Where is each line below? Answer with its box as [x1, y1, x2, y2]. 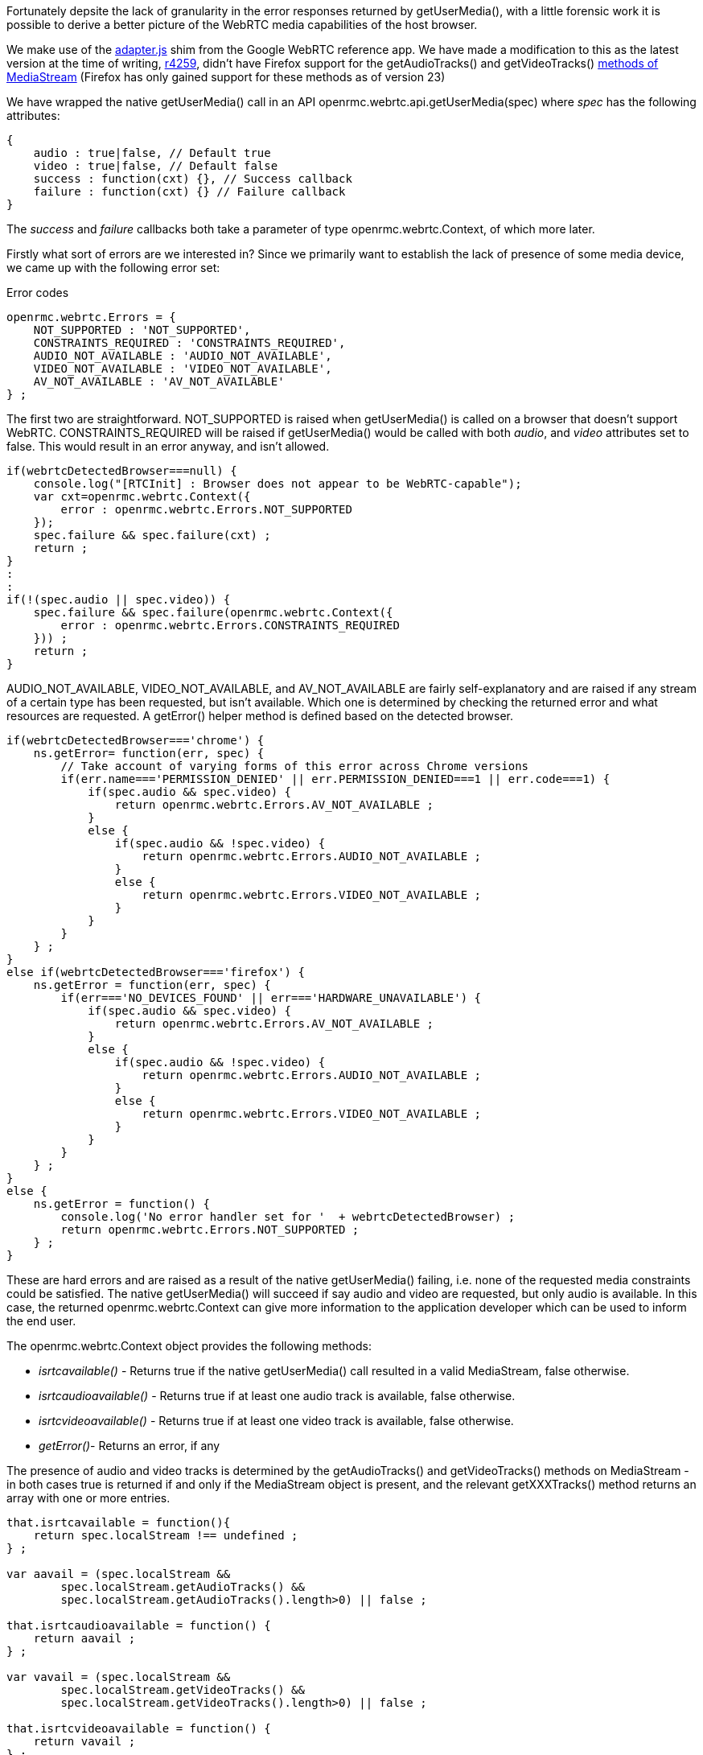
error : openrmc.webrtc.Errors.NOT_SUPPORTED [60, 503, 352, 516]
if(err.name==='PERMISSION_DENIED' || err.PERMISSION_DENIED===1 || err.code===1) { [60, 772, 610, 785]
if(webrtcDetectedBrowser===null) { [6, 464, 237, 477]
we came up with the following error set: [6, 261, 220, 274]
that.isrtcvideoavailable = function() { [6, 1722, 271, 1735]
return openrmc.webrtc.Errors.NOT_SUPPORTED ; [60, 1223, 360, 1236]
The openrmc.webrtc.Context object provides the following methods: [6, 1339, 372, 1353]
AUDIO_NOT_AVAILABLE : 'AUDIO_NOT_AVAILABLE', [33, 349, 332, 362]
